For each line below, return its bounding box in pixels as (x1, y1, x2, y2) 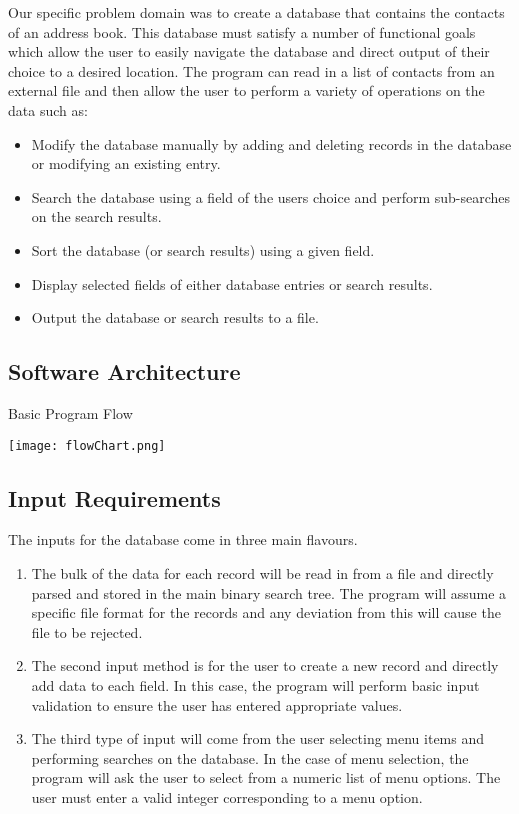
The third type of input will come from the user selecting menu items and (31, 728, 485, 749)
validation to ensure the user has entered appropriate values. (31, 694, 403, 715)
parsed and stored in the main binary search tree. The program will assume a (31, 582, 507, 603)
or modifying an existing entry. (31, 153, 221, 174)
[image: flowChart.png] (8, 438, 166, 453)
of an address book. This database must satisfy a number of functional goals (8, 21, 476, 42)
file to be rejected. (31, 621, 143, 642)
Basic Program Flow (8, 402, 133, 423)
